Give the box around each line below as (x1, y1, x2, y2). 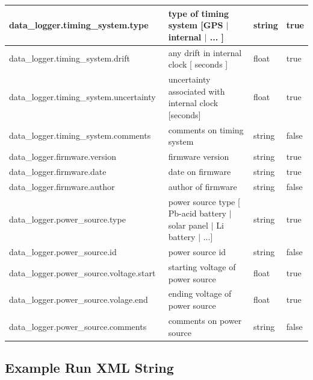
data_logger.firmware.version (9, 150, 116, 163)
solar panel (168, 218, 208, 231)
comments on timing (168, 123, 244, 136)
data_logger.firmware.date (9, 165, 107, 177)
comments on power (168, 314, 242, 326)
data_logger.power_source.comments (9, 320, 147, 332)
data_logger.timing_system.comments (9, 129, 151, 142)
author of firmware (168, 180, 237, 192)
